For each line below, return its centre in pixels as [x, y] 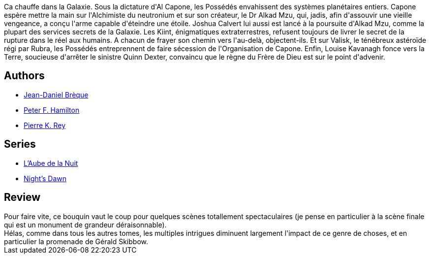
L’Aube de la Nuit [51, 163]
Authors [24, 76]
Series [20, 144]
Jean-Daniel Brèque [56, 95]
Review [22, 197]
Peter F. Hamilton [52, 110]
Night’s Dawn [45, 178]
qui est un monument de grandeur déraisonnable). [85, 225]
